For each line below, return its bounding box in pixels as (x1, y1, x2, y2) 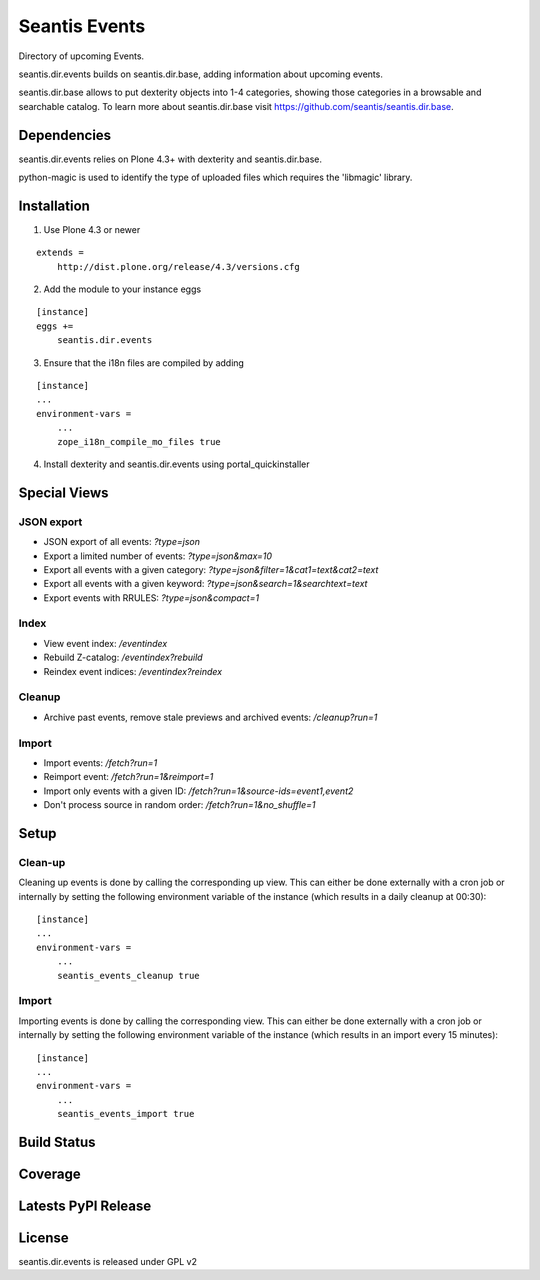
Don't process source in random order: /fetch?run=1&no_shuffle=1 (43, 799, 316, 811)
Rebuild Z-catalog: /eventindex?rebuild (43, 651, 204, 664)
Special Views (18, 484, 109, 501)
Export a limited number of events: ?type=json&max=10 (43, 550, 273, 562)
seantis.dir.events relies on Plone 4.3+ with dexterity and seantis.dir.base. (18, 153, 322, 165)
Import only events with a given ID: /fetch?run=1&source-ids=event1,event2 (43, 785, 354, 797)
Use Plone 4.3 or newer (43, 223, 141, 235)
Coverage (18, 1165, 81, 1182)
